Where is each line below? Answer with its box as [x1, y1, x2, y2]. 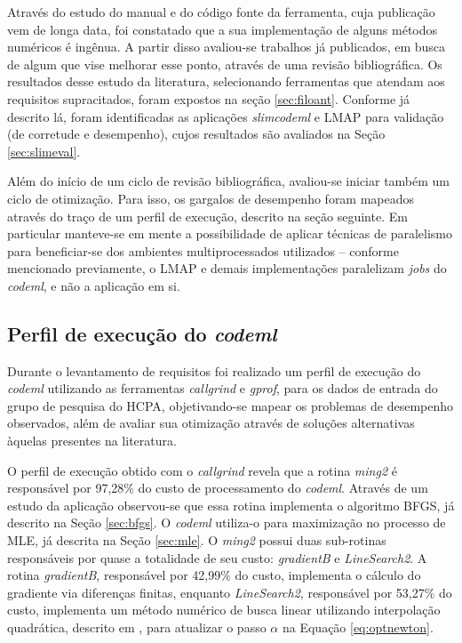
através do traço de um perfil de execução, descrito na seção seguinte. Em [7, 206, 408, 225]
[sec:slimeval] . [7, 141, 81, 160]
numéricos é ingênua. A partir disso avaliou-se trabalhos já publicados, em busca [7, 37, 446, 56]
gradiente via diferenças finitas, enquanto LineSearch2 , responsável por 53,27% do [7, 583, 452, 601]
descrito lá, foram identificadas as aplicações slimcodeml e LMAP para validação [7, 107, 444, 125]
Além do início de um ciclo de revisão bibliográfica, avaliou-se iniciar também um [7, 172, 450, 190]
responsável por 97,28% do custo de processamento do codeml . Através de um [7, 478, 428, 497]
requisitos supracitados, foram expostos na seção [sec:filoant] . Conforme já [7, 89, 410, 108]
